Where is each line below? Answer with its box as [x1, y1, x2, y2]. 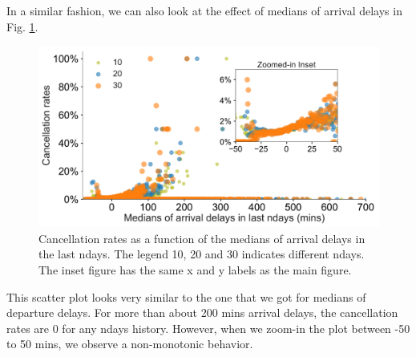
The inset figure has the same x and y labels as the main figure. [38, 262, 352, 278]
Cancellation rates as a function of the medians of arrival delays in [38, 229, 366, 246]
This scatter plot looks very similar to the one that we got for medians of [6, 288, 366, 305]
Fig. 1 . [6, 18, 38, 34]
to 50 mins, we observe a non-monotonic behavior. [6, 335, 253, 352]
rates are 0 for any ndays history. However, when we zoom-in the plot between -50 [6, 319, 410, 336]
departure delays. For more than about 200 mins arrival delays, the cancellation [6, 304, 398, 321]
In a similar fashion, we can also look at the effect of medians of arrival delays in [6, 2, 402, 18]
